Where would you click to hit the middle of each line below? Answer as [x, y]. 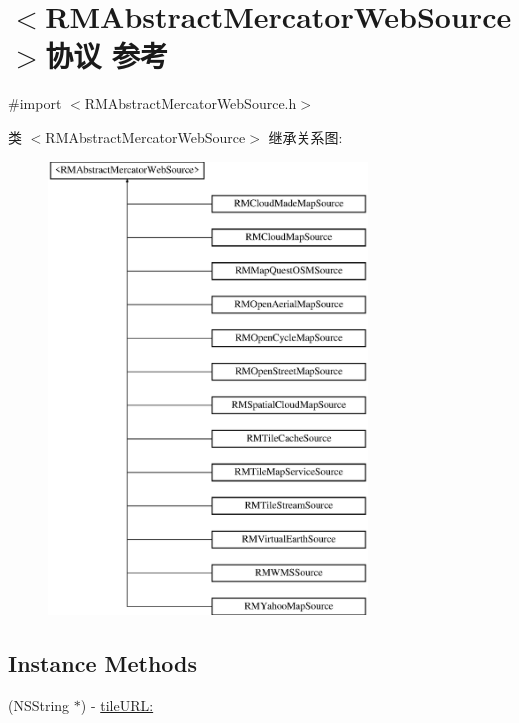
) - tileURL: [117, 704]
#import [35, 103]
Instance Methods [102, 663]
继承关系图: [305, 136]
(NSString [39, 704]
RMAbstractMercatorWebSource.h [190, 103]
